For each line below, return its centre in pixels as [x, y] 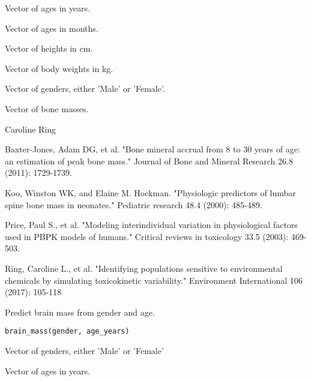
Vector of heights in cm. [49, 48]
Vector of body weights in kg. [59, 68]
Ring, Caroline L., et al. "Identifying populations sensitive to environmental [144, 268]
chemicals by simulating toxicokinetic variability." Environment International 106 [154, 280]
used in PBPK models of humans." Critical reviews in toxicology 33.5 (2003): [147, 236]
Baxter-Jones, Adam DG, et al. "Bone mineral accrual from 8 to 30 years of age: [152, 149]
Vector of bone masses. [47, 108]
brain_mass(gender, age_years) [67, 331]
